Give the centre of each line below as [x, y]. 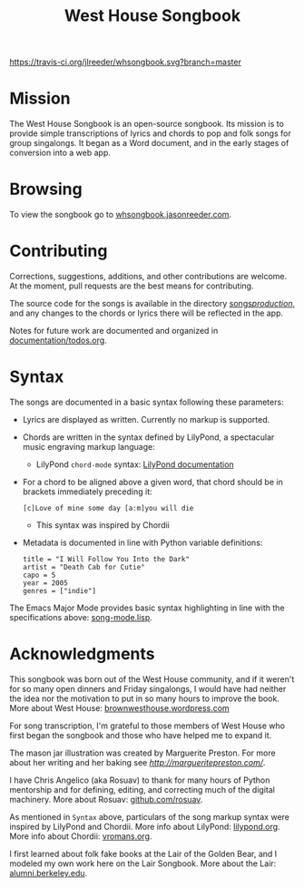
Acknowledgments [83, 654]
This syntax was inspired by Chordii [103, 525]
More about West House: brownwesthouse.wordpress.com [119, 707]
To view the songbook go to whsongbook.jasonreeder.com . [121, 215]
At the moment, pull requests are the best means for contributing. [132, 286]
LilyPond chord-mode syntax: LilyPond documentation [135, 464]
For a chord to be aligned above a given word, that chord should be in [152, 482]
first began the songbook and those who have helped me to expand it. [141, 735]
